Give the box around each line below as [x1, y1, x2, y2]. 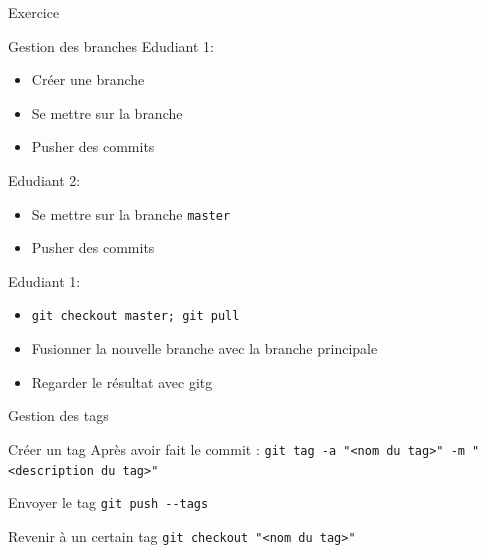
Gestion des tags [8, 405, 109, 426]
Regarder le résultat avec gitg [31, 371, 213, 392]
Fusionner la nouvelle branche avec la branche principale [31, 338, 378, 359]
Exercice [8, 2, 60, 22]
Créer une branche [31, 69, 145, 90]
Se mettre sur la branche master [31, 203, 231, 224]
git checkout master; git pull [31, 309, 240, 324]
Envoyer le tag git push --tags [8, 492, 209, 513]
